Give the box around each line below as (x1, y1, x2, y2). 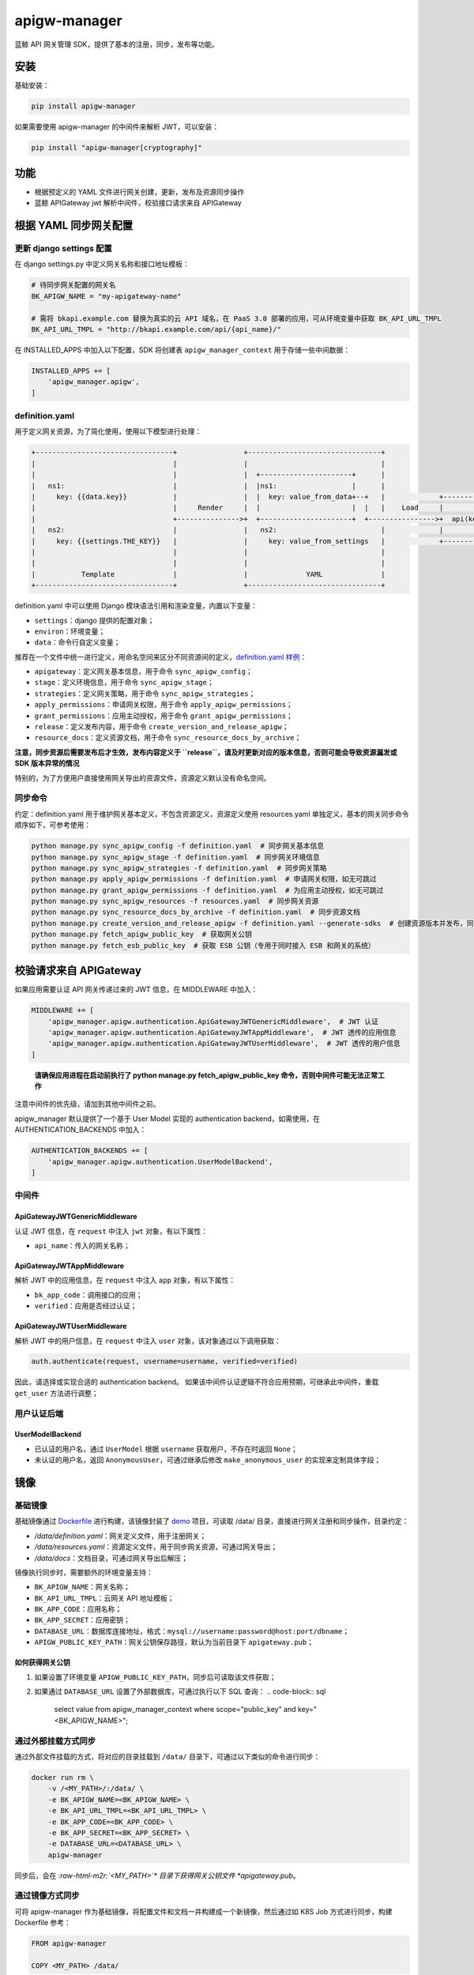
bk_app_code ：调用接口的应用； (34, 1290, 143, 1300)
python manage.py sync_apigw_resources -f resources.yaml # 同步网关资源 (31, 897, 319, 906)
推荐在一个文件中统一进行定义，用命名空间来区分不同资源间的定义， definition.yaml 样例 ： (14, 652, 307, 661)
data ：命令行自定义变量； (34, 638, 121, 647)
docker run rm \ (31, 1773, 95, 1781)
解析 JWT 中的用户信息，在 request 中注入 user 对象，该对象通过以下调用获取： (14, 1336, 282, 1345)
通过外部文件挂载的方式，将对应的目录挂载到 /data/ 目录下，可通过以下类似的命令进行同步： (14, 1751, 321, 1761)
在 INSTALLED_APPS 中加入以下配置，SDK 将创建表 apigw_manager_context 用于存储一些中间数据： (14, 344, 351, 355)
